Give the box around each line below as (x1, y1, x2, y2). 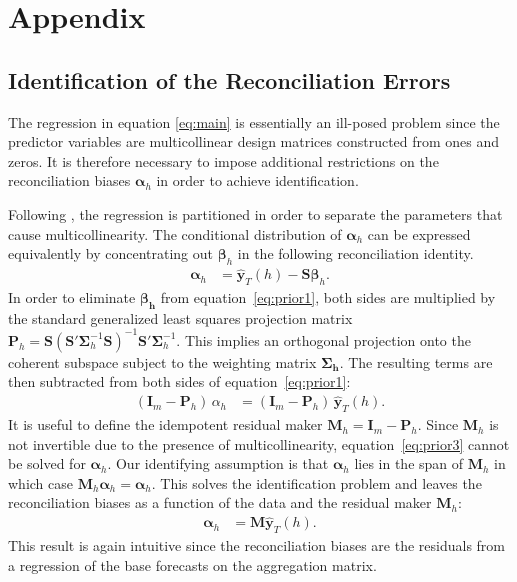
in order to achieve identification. (156, 170, 359, 191)
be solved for (8, 453, 86, 474)
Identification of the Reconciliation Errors (8, 64, 451, 95)
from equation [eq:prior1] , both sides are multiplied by (160, 286, 496, 307)
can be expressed (367, 223, 471, 244)
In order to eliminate (8, 286, 136, 307)
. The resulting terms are (339, 351, 493, 372)
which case (8, 472, 74, 493)
